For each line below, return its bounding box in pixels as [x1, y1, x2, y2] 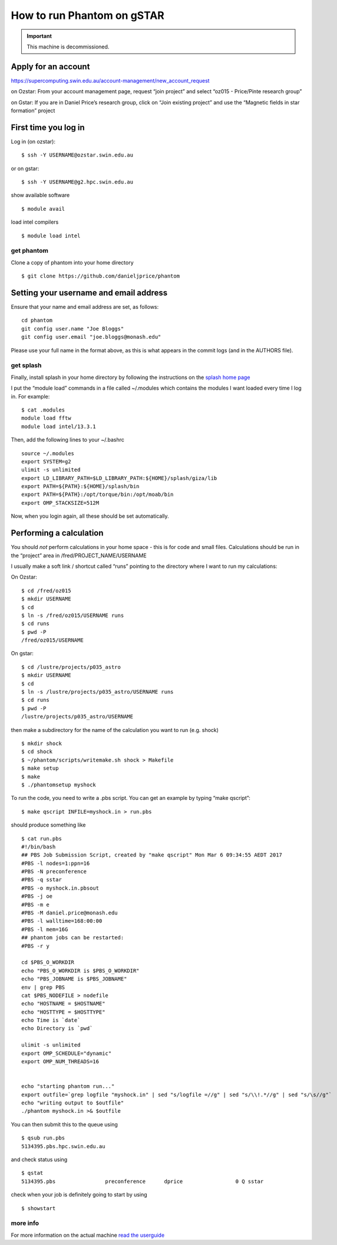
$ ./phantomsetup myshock [21, 781, 97, 788]
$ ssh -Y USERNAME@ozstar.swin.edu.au [21, 152, 134, 159]
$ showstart [21, 1205, 56, 1211]
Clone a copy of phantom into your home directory [11, 259, 134, 266]
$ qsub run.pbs [21, 1135, 65, 1142]
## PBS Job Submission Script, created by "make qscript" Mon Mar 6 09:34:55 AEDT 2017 [21, 852, 283, 858]
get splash [11, 361, 42, 370]
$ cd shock [21, 749, 53, 755]
